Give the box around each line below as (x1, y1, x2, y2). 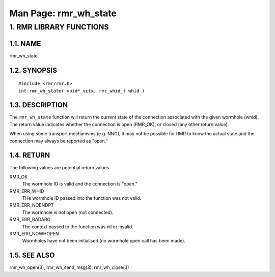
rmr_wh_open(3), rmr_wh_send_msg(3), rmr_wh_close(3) (9, 264, 129, 270)
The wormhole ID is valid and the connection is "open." (22, 181, 137, 187)
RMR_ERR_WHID (9, 188, 44, 194)
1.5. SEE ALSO (9, 251, 55, 260)
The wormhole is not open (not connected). (22, 209, 114, 216)
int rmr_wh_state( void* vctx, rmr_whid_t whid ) (18, 88, 145, 94)
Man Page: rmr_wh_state (9, 8, 117, 19)
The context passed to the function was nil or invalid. (22, 224, 133, 230)
